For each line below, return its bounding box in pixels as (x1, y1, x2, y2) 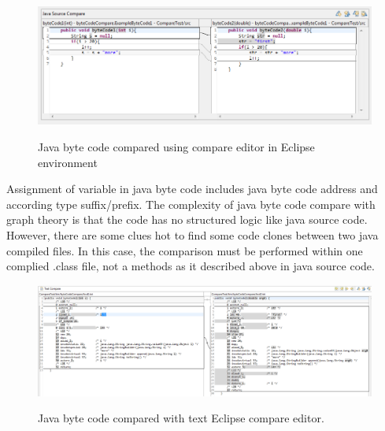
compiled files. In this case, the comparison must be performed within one (6, 242, 363, 258)
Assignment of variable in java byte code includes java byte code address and (6, 180, 378, 197)
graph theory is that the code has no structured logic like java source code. (6, 211, 368, 228)
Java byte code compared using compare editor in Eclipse (38, 138, 315, 154)
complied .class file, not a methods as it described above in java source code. (6, 258, 375, 274)
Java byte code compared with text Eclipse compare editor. (38, 410, 324, 426)
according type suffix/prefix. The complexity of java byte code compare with (6, 195, 376, 212)
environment (38, 154, 98, 170)
